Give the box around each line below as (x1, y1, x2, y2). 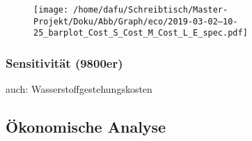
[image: (33, 5, 69, 15)
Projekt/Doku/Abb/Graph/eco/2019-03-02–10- (33, 16, 238, 27)
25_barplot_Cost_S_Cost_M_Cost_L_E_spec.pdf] (33, 28, 248, 38)
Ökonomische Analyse (6, 116, 166, 138)
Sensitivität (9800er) (6, 54, 123, 71)
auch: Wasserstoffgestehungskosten (6, 82, 152, 96)
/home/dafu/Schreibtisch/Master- (73, 5, 228, 15)
